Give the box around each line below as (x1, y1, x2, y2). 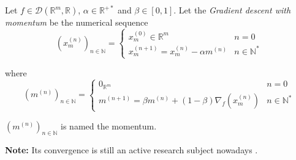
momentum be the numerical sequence (5, 16, 148, 28)
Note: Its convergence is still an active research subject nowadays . (5, 144, 258, 156)
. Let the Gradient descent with (173, 4, 291, 16)
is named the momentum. (61, 119, 157, 132)
